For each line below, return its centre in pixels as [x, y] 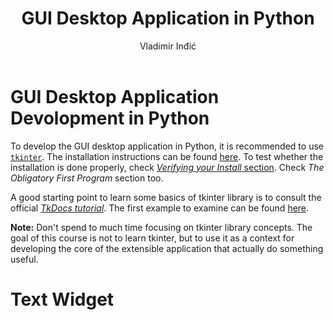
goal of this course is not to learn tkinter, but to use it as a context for [152, 238]
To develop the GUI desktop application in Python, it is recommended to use [167, 146]
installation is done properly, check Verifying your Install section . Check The [167, 167]
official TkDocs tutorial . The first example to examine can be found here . [160, 208]
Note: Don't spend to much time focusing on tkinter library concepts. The [161, 227]
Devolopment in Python [110, 118]
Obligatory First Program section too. [87, 178]
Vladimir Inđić [168, 46]
